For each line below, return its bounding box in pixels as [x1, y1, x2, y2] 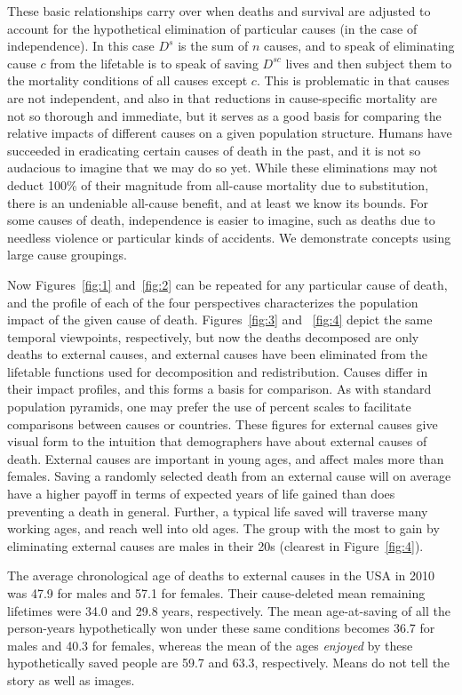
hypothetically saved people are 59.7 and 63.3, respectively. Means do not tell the [7, 653, 450, 672]
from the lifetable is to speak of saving [50, 53, 259, 72]
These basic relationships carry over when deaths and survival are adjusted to [7, 2, 431, 20]
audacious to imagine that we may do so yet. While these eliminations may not [7, 158, 438, 177]
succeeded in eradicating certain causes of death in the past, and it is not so [7, 140, 421, 159]
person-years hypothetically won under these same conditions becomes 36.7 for [7, 619, 435, 637]
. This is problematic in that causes [256, 71, 450, 90]
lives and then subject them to [285, 53, 452, 72]
